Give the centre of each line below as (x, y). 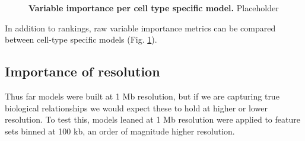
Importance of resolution (82, 71)
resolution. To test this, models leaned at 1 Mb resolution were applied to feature (152, 119)
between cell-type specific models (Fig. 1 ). (81, 39)
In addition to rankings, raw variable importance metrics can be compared (140, 28)
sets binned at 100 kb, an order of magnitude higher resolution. (120, 131)
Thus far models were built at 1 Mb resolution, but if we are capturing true (142, 96)
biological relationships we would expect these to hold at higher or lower (136, 108)
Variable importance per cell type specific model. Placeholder (154, 8)
